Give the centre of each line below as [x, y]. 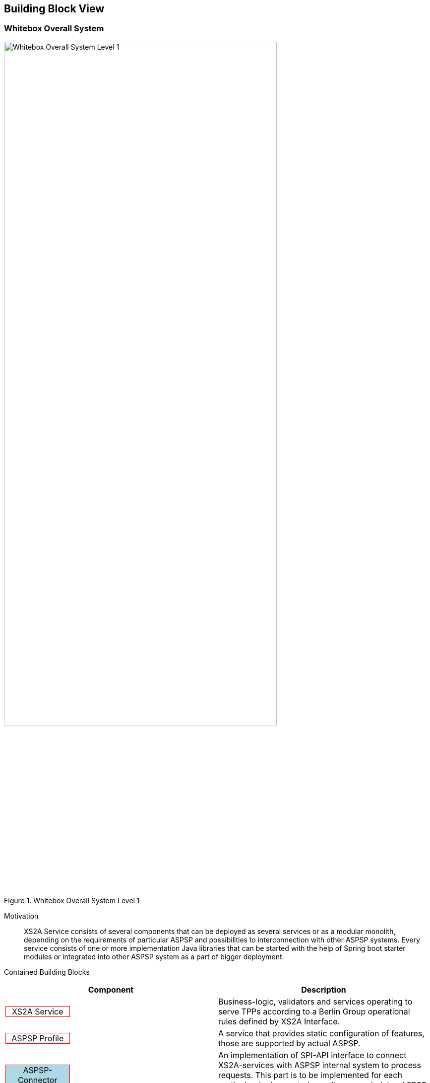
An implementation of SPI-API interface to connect [312, 1055]
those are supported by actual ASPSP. [289, 1044]
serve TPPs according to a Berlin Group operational [314, 1012]
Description [324, 990]
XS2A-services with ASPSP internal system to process [320, 1065]
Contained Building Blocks [47, 972]
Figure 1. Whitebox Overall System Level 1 [72, 901]
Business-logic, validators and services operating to [315, 1002]
